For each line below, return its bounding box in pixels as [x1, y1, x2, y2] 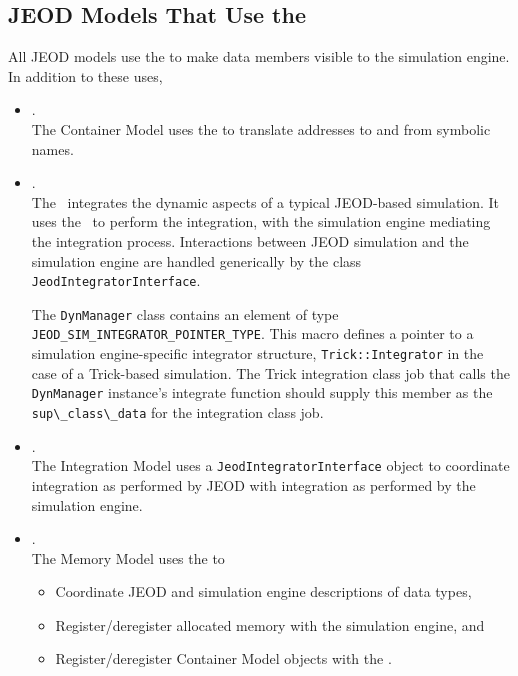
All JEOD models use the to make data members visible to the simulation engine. [8, 46, 510, 67]
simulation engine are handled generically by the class [31, 250, 362, 271]
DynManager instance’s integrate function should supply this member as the [31, 382, 493, 403]
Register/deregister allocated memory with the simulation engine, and [55, 614, 485, 635]
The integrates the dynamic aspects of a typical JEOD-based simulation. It [31, 191, 500, 212]
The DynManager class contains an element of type [31, 303, 339, 324]
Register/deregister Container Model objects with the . [55, 648, 392, 669]
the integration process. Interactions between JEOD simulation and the [31, 230, 469, 251]
